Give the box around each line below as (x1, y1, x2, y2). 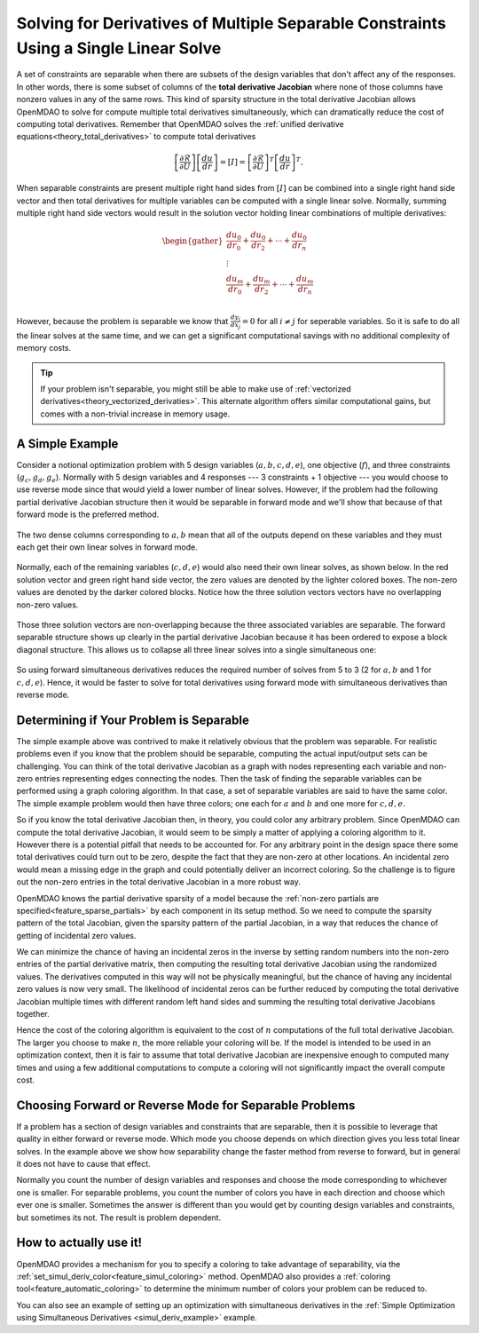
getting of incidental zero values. (16, 930, 137, 940)
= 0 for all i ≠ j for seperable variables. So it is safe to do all (241, 315, 460, 326)
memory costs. (16, 343, 72, 353)
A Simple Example (16, 436, 119, 451)
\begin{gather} (162, 235, 224, 246)
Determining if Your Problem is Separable (16, 712, 250, 727)
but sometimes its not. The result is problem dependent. (16, 1212, 222, 1223)
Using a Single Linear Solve (16, 38, 222, 58)
